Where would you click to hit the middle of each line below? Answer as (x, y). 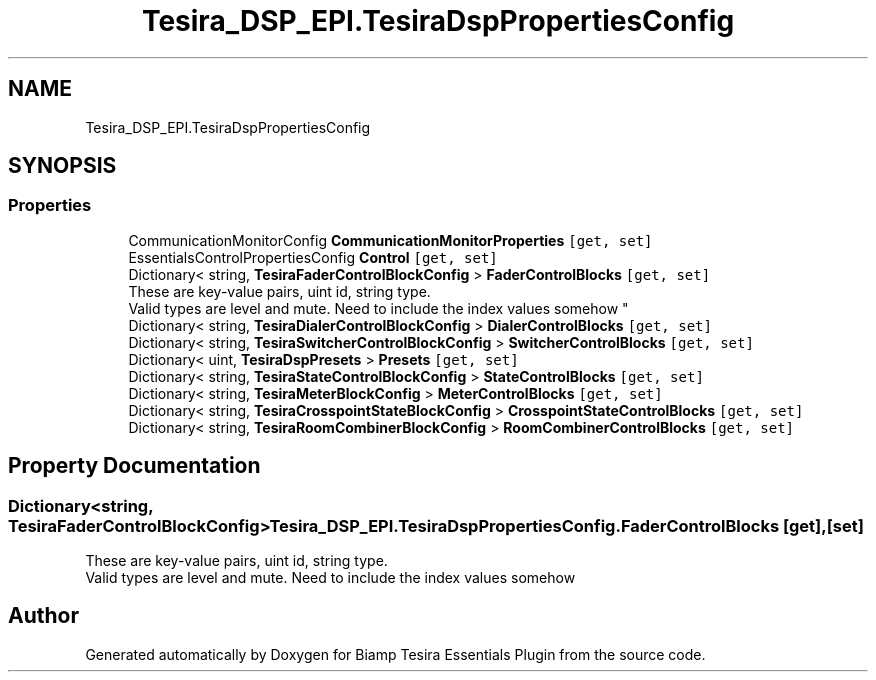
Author (43, 616)
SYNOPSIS (62, 166)
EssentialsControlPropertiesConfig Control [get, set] (313, 257)
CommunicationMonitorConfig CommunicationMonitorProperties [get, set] (390, 240)
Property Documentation (134, 466)
